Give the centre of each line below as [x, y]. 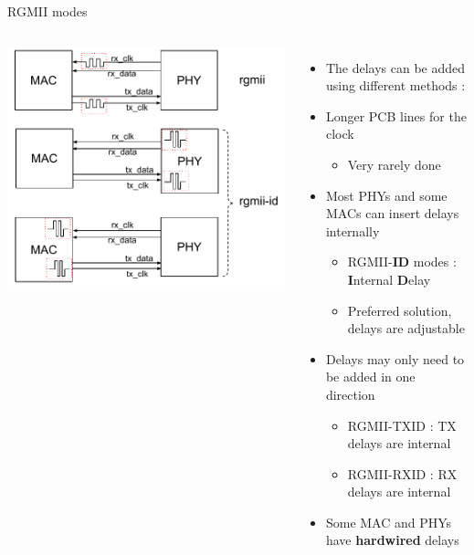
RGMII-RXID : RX [402, 473]
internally [353, 230]
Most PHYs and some [386, 195]
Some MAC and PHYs [389, 522]
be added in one [370, 377]
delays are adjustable [406, 328]
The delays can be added [395, 67]
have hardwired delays [392, 540]
